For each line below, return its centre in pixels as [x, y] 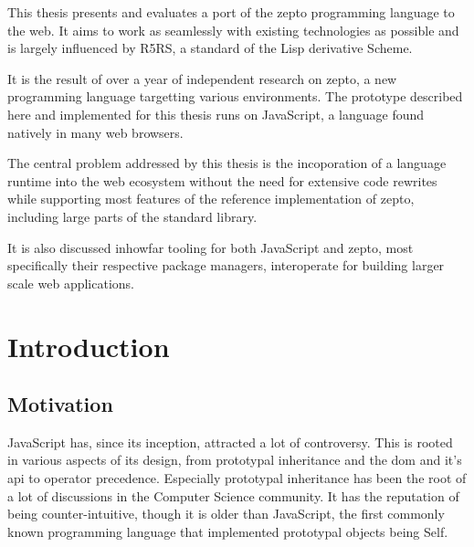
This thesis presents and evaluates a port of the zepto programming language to [231, 12]
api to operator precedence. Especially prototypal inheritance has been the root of [237, 478]
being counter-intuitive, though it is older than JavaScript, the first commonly [226, 514]
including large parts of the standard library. [132, 216]
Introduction [89, 346]
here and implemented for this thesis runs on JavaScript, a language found [216, 114]
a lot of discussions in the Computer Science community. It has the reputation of [233, 495]
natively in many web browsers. [95, 132]
